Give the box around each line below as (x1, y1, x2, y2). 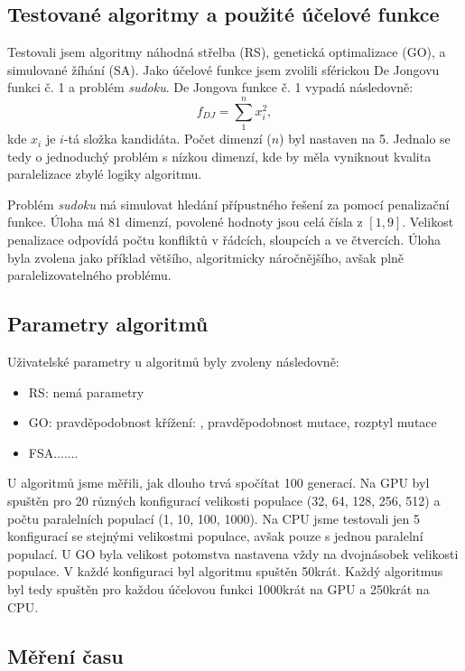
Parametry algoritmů (7, 310, 209, 338)
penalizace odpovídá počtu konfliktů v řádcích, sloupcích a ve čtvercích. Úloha (7, 230, 442, 249)
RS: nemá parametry (28, 382, 144, 401)
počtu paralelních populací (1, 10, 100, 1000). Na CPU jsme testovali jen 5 (7, 508, 420, 527)
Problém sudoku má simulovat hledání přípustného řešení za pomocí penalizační (7, 194, 450, 213)
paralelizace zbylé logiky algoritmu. (7, 164, 202, 183)
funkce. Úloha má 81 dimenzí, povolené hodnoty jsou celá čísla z (7, 212, 363, 231)
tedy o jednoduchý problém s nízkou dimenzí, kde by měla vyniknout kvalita (7, 146, 432, 165)
